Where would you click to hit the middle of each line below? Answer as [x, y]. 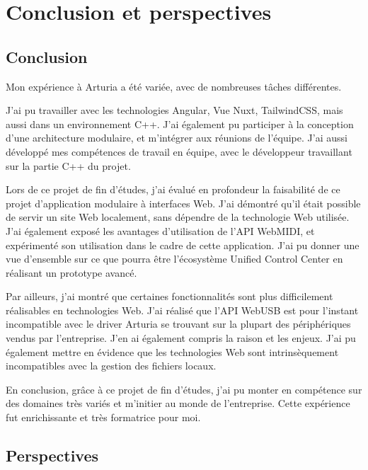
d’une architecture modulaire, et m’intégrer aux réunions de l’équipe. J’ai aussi [177, 138]
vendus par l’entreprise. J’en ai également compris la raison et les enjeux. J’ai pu [181, 338]
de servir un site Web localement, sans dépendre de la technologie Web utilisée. [178, 217]
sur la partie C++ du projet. [68, 165]
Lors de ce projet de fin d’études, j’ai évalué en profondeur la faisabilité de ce [173, 189]
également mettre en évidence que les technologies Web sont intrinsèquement [172, 351]
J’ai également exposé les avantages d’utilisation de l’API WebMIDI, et [160, 230]
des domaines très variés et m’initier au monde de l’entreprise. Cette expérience [178, 403]
